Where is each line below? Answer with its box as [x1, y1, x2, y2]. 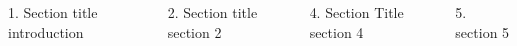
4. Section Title [309, 2, 404, 22]
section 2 [167, 21, 222, 42]
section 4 [309, 21, 364, 42]
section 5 [455, 21, 510, 42]
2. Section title [167, 2, 258, 22]
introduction [8, 21, 84, 42]
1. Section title [8, 2, 98, 22]
